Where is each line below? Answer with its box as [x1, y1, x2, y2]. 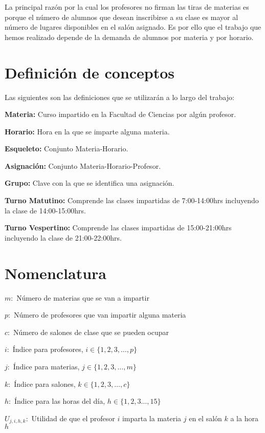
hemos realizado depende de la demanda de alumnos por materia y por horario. [5, 31, 254, 42]
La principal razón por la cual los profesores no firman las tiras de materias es [5, 2, 249, 12]
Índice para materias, [13, 361, 80, 371]
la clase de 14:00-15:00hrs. [5, 205, 86, 215]
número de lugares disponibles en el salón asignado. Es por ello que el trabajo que [5, 22, 261, 32]
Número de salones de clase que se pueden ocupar [13, 326, 169, 337]
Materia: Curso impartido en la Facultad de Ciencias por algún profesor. [5, 109, 236, 120]
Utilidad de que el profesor [31, 412, 115, 423]
